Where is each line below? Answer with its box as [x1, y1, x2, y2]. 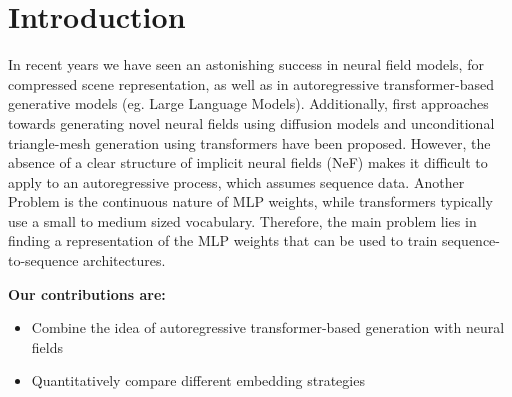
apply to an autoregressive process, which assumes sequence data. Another [8, 171, 465, 192]
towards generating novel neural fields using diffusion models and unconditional [8, 112, 495, 133]
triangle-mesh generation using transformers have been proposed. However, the [8, 132, 491, 153]
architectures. [83, 250, 166, 271]
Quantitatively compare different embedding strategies [31, 370, 365, 391]
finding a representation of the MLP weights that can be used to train [8, 230, 438, 251]
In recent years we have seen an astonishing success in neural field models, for [8, 54, 484, 75]
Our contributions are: [8, 283, 166, 304]
